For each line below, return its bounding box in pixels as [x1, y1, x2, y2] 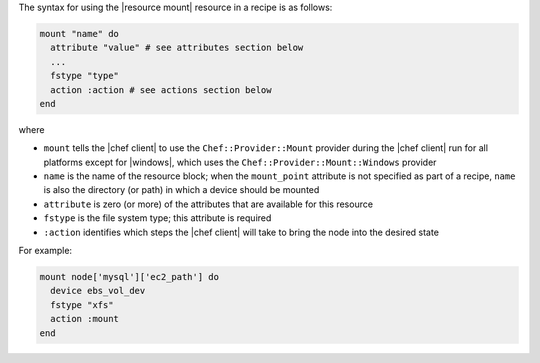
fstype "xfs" [50, 299, 114, 310]
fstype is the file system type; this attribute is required [43, 212, 272, 224]
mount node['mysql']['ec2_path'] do [39, 271, 220, 283]
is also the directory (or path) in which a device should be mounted [43, 184, 320, 196]
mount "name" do [39, 28, 120, 39]
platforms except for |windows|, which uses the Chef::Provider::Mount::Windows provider [43, 156, 437, 168]
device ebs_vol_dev [50, 285, 146, 297]
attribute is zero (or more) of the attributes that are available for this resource [43, 198, 374, 210]
